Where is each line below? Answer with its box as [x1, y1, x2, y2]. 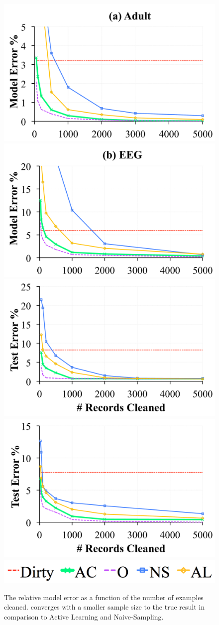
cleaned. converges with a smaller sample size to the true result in [4, 602, 205, 612]
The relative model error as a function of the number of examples [4, 592, 204, 602]
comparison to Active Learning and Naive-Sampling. [4, 611, 164, 622]
